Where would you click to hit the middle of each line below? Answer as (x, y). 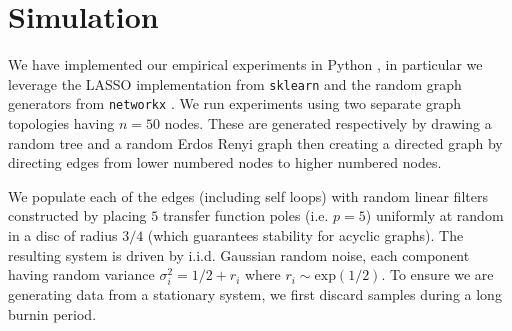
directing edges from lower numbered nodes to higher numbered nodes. (225, 162)
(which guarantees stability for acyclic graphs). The (305, 235)
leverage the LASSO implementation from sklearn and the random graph (235, 83)
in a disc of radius (63, 235)
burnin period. (52, 313)
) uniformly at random (434, 215)
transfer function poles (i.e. (245, 215)
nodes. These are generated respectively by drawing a (328, 123)
